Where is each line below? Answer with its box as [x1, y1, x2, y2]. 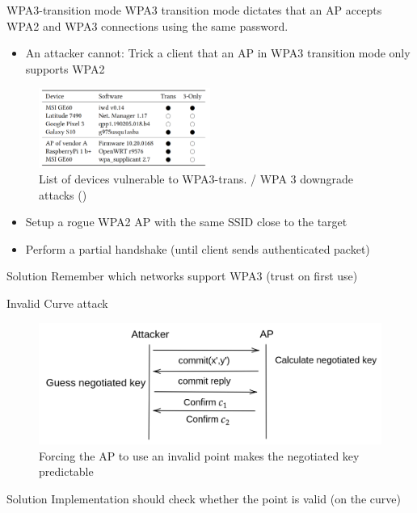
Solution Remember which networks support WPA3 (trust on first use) [6, 267, 358, 284]
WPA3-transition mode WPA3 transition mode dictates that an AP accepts [6, 2, 382, 18]
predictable [39, 463, 94, 480]
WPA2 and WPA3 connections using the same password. [6, 17, 289, 34]
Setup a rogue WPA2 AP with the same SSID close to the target [25, 213, 347, 230]
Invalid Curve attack [6, 295, 108, 312]
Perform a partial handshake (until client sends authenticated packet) [25, 240, 370, 257]
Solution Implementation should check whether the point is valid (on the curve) [6, 490, 401, 507]
